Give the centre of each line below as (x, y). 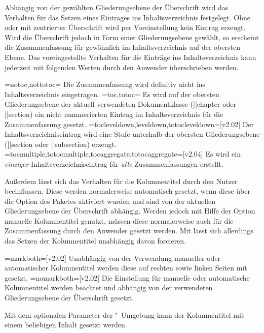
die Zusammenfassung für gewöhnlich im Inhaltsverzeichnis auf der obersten (122, 47)
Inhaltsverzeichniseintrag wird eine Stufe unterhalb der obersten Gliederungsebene (132, 134)
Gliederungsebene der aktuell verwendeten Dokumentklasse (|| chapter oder (120, 104)
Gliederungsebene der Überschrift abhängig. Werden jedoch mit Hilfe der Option (130, 211)
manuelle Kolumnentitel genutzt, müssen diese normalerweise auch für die (119, 220)
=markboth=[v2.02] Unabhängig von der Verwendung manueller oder (113, 258)
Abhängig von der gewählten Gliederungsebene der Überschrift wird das (117, 7)
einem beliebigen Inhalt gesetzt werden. (66, 325)
